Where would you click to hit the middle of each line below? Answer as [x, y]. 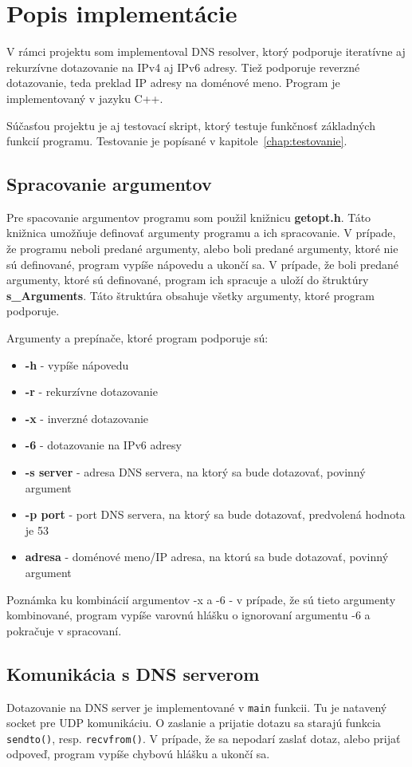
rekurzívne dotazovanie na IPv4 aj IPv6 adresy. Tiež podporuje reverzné [183, 67]
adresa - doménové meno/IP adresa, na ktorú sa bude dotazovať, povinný [207, 557]
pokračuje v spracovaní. [64, 630]
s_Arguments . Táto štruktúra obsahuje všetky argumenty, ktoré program [190, 295]
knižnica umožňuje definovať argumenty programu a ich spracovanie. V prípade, [201, 233]
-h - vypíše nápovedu [77, 364]
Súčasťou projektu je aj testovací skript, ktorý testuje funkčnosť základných [191, 125]
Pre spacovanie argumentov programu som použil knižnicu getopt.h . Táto [189, 217]
